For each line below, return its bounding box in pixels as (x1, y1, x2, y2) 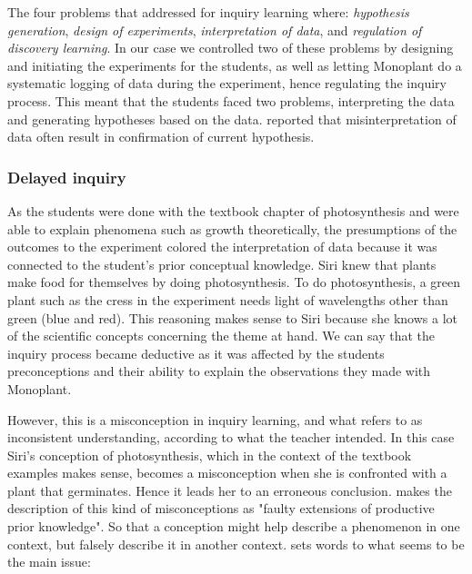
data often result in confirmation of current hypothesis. (7, 127, 315, 146)
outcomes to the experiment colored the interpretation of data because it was (7, 237, 437, 256)
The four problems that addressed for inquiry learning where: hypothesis (7, 3, 409, 21)
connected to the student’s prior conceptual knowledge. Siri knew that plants (7, 254, 437, 273)
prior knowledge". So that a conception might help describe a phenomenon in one (7, 517, 460, 536)
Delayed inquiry (7, 165, 126, 188)
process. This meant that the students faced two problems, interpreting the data (7, 91, 455, 110)
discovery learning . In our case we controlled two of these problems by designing (7, 38, 454, 57)
